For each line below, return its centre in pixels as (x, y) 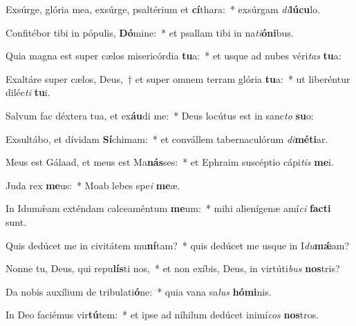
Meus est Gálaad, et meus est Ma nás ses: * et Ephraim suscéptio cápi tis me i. (170, 162)
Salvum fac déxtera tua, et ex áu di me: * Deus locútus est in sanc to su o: (160, 115)
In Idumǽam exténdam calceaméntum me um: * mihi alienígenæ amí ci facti (168, 208)
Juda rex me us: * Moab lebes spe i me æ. (93, 185)
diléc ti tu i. (28, 92)
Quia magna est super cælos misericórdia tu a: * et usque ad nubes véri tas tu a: (174, 56)
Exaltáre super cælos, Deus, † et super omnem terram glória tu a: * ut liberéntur (178, 78)
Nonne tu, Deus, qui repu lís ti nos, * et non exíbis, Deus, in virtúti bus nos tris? (173, 268)
